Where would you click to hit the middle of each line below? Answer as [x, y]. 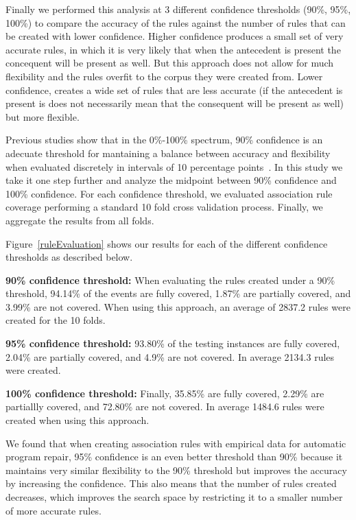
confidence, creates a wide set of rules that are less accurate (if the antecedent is [174, 90]
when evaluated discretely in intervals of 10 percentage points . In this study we [174, 166]
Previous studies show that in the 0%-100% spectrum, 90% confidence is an [164, 140]
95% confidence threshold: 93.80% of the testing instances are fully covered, [173, 343]
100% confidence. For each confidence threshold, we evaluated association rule [169, 193]
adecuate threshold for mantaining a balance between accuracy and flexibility [168, 153]
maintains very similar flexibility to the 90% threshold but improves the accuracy [176, 470]
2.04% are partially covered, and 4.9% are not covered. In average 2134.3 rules [170, 356]
